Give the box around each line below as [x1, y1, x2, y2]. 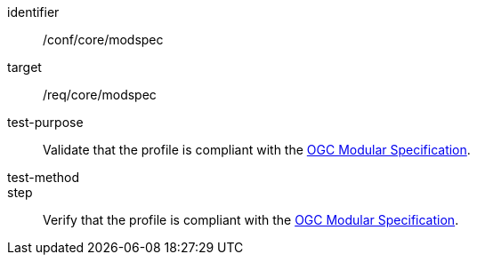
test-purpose [7, 115, 84, 130]
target [7, 60, 42, 75]
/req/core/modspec [43, 87, 157, 102]
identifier [7, 4, 60, 20]
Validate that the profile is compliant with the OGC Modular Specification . [43, 142, 471, 157]
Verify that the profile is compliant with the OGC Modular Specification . [43, 212, 459, 227]
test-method [7, 170, 79, 185]
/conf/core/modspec [43, 32, 164, 47]
